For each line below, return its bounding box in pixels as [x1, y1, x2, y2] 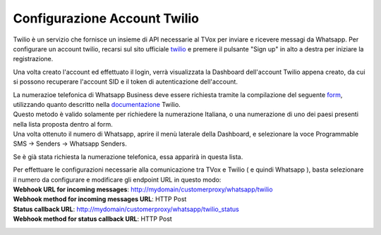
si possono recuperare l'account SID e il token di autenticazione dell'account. [13, 77, 238, 86]
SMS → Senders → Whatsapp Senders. [13, 139, 127, 148]
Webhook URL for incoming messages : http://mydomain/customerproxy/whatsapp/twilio [13, 185, 273, 193]
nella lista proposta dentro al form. [13, 120, 113, 128]
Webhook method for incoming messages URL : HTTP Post [13, 195, 187, 203]
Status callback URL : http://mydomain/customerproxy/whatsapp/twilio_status [13, 205, 239, 213]
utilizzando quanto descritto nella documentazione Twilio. [13, 100, 181, 108]
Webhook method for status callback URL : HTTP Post [13, 215, 172, 223]
